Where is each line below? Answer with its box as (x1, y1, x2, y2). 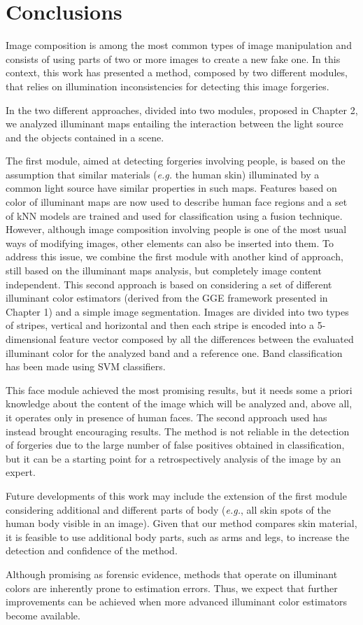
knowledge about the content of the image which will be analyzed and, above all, (6, 396, 353, 411)
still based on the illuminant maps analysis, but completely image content (6, 263, 322, 278)
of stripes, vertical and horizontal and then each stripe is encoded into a (6, 318, 315, 332)
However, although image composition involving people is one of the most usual (6, 222, 347, 237)
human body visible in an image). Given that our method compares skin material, (6, 516, 357, 531)
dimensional (6, 332, 57, 346)
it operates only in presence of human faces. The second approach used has (6, 409, 327, 424)
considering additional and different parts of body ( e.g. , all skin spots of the (6, 502, 332, 517)
